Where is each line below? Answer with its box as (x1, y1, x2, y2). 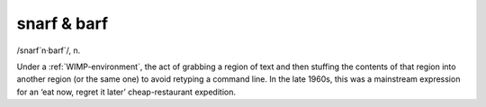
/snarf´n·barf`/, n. (16, 45, 81, 56)
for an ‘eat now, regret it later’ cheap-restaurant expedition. (16, 86, 236, 97)
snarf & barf (16, 13, 108, 33)
